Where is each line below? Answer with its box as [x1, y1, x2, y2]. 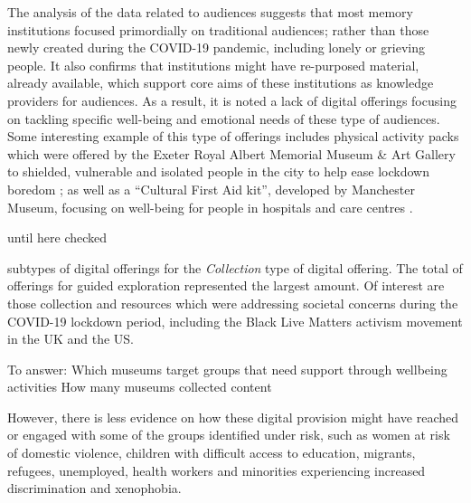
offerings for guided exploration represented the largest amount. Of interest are [7, 276, 445, 295]
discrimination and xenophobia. [7, 479, 182, 498]
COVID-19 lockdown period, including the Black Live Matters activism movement [7, 311, 463, 330]
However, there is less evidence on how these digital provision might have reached [7, 407, 459, 426]
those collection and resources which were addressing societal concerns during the [7, 293, 458, 312]
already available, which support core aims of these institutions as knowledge [7, 73, 434, 92]
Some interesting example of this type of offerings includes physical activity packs [7, 127, 459, 146]
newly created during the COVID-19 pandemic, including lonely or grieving [7, 38, 425, 57]
